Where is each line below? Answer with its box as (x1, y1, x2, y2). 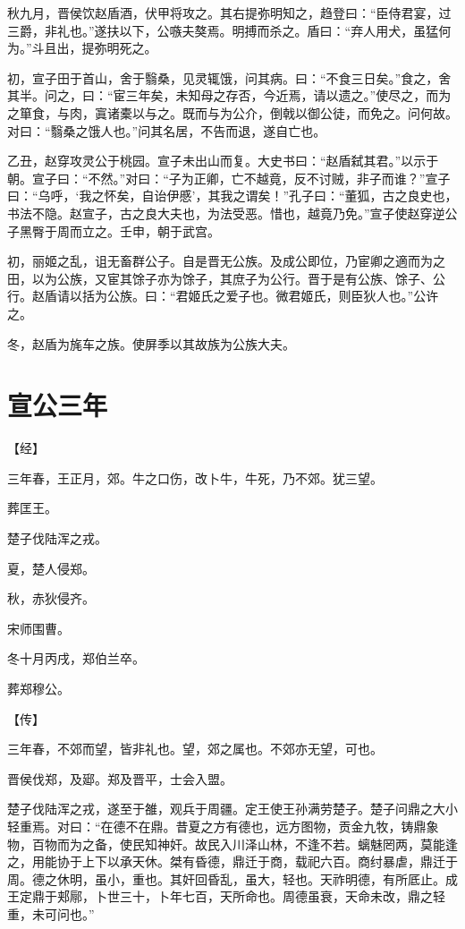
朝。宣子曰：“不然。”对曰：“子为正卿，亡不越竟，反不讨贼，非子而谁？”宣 (7, 168, 438, 187)
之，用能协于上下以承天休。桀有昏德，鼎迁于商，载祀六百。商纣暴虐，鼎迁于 (7, 852, 458, 871)
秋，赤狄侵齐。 (7, 589, 95, 608)
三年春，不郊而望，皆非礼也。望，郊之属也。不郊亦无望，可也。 (7, 739, 383, 758)
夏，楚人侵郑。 (7, 558, 95, 577)
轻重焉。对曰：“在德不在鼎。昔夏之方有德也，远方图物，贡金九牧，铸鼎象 (7, 816, 439, 835)
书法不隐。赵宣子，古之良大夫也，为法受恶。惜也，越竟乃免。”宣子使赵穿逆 (7, 203, 445, 222)
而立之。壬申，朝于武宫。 (69, 221, 220, 240)
